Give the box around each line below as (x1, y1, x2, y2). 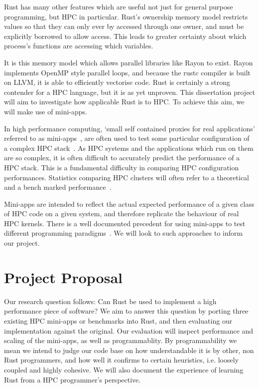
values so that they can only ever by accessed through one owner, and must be (4, 21, 244, 31)
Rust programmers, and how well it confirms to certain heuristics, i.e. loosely (4, 355, 239, 365)
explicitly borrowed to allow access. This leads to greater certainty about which (4, 30, 247, 41)
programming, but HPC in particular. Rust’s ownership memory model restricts (4, 11, 248, 21)
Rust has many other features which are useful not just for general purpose (4, 1, 233, 11)
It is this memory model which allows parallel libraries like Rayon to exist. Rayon (4, 57, 253, 67)
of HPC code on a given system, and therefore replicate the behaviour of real (4, 208, 239, 219)
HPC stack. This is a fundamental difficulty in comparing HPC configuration (4, 162, 239, 172)
